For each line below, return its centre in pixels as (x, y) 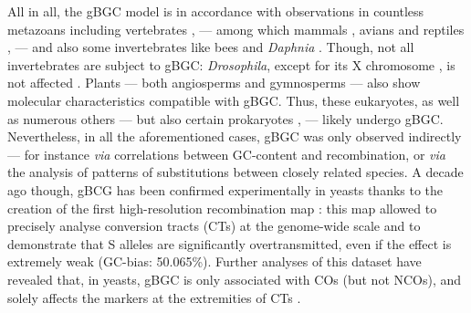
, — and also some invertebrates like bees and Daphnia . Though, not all (211, 47)
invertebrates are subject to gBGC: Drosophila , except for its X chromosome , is (231, 64)
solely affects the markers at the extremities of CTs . (154, 297)
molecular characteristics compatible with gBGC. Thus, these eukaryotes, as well (234, 100)
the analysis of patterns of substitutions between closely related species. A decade (235, 172)
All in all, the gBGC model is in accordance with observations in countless (216, 11)
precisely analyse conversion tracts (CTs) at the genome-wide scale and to (214, 226)
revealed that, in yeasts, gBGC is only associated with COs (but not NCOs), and (235, 279)
